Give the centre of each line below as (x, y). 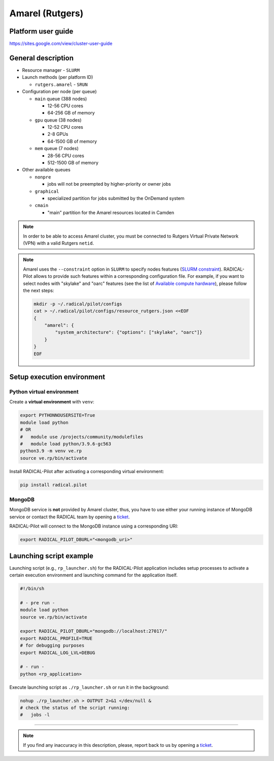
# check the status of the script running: (75, 708)
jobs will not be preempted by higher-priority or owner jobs (109, 184)
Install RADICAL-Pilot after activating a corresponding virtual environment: (87, 471)
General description (41, 58)
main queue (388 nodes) (61, 99)
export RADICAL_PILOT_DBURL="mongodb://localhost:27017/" (94, 631)
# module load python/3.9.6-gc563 (66, 444)
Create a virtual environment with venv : (52, 402)
